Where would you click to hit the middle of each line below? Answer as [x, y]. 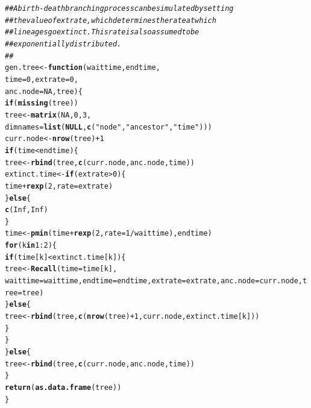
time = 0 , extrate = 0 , [42, 79]
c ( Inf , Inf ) [27, 210]
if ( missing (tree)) [42, 103]
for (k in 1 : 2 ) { [31, 246]
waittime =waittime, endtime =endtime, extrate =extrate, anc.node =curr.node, [154, 281]
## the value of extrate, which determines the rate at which [111, 20]
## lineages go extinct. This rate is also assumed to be [102, 32]
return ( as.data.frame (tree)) [63, 388]
